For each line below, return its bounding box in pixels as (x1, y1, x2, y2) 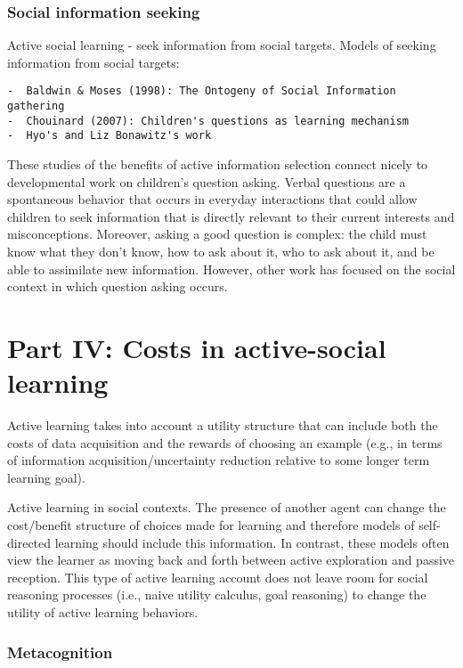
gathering (7, 100, 65, 113)
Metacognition (7, 640, 113, 663)
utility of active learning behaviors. (7, 603, 199, 622)
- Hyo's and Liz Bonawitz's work (7, 129, 212, 143)
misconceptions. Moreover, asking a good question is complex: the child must (7, 224, 427, 243)
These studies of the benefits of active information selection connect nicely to (7, 155, 428, 174)
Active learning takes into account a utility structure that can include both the (7, 416, 438, 435)
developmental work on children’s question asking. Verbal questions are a (7, 172, 406, 191)
